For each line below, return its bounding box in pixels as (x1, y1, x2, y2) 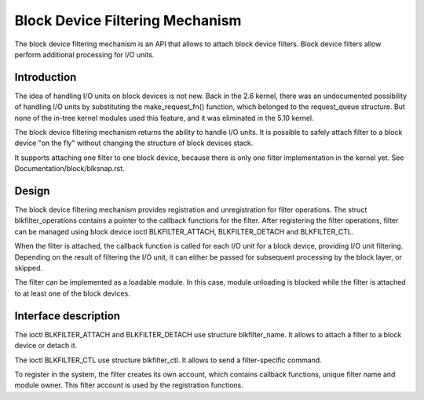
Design (14, 184, 50, 198)
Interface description (14, 309, 121, 322)
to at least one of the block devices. (14, 289, 131, 298)
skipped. (14, 264, 43, 273)
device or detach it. (14, 341, 78, 351)
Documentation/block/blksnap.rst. (14, 164, 125, 173)
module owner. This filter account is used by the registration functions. (14, 380, 243, 390)
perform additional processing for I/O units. (14, 49, 155, 59)
